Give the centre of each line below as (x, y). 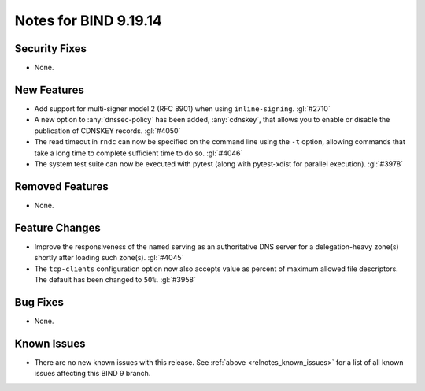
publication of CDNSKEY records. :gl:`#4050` (107, 131)
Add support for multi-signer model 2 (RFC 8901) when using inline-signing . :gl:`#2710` (182, 108)
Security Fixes (50, 48)
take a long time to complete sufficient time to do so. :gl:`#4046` (139, 153)
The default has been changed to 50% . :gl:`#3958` (115, 279)
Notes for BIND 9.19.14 (89, 20)
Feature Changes (58, 227)
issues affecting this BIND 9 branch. (92, 374)
